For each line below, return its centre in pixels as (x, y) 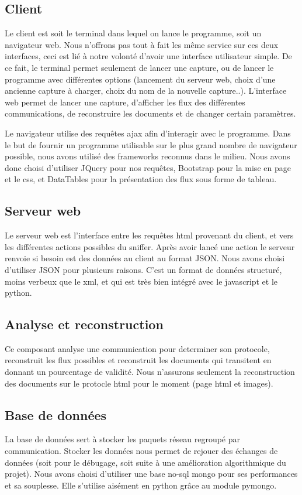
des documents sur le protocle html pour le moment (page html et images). (139, 383)
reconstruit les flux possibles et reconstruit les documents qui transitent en (138, 360)
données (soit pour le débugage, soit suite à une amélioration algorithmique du (145, 462)
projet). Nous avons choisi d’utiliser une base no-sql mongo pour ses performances (151, 474)
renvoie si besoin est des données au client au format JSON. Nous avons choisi (145, 258)
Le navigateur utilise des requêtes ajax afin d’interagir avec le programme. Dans (148, 133)
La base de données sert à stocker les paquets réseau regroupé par (123, 439)
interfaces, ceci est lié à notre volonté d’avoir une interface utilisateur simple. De (148, 56)
